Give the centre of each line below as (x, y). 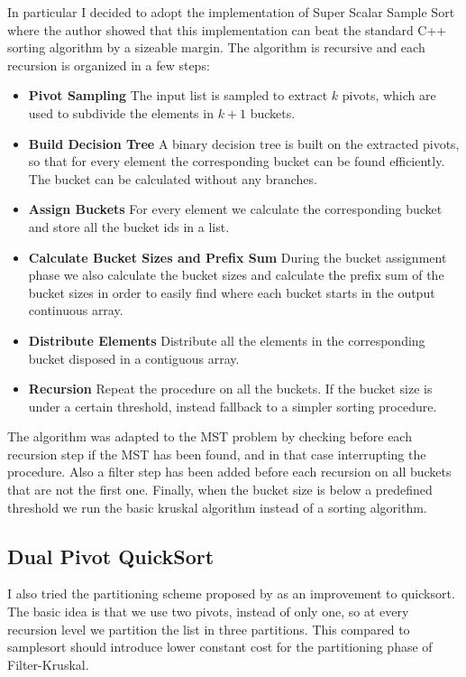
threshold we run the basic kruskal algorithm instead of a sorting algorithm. (217, 507)
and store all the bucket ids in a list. (129, 226)
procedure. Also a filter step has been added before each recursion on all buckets (229, 472)
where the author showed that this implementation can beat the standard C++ (227, 29)
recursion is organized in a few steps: (109, 65)
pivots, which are (389, 95)
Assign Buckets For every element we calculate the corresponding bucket (235, 209)
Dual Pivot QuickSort (111, 556)
